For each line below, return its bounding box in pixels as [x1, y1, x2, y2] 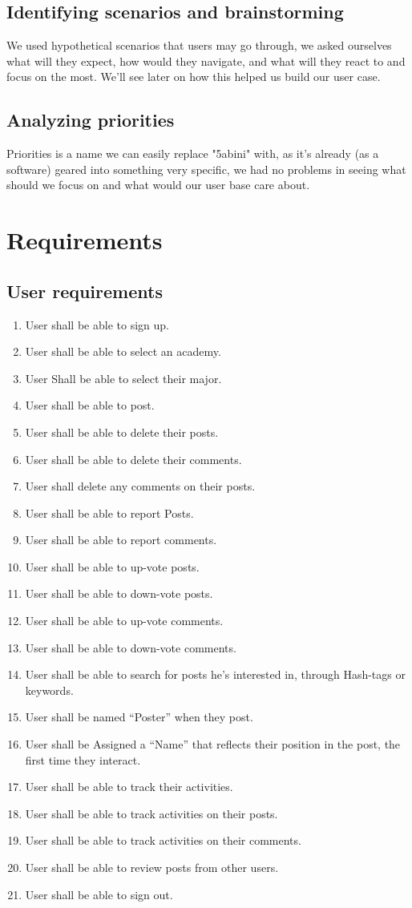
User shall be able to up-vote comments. [25, 612, 224, 629]
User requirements [6, 278, 163, 303]
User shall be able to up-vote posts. [25, 558, 200, 575]
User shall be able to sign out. [25, 886, 173, 902]
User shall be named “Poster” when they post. [25, 708, 253, 725]
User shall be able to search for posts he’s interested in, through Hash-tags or [25, 666, 406, 683]
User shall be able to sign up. [25, 316, 169, 333]
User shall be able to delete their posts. [25, 423, 219, 440]
